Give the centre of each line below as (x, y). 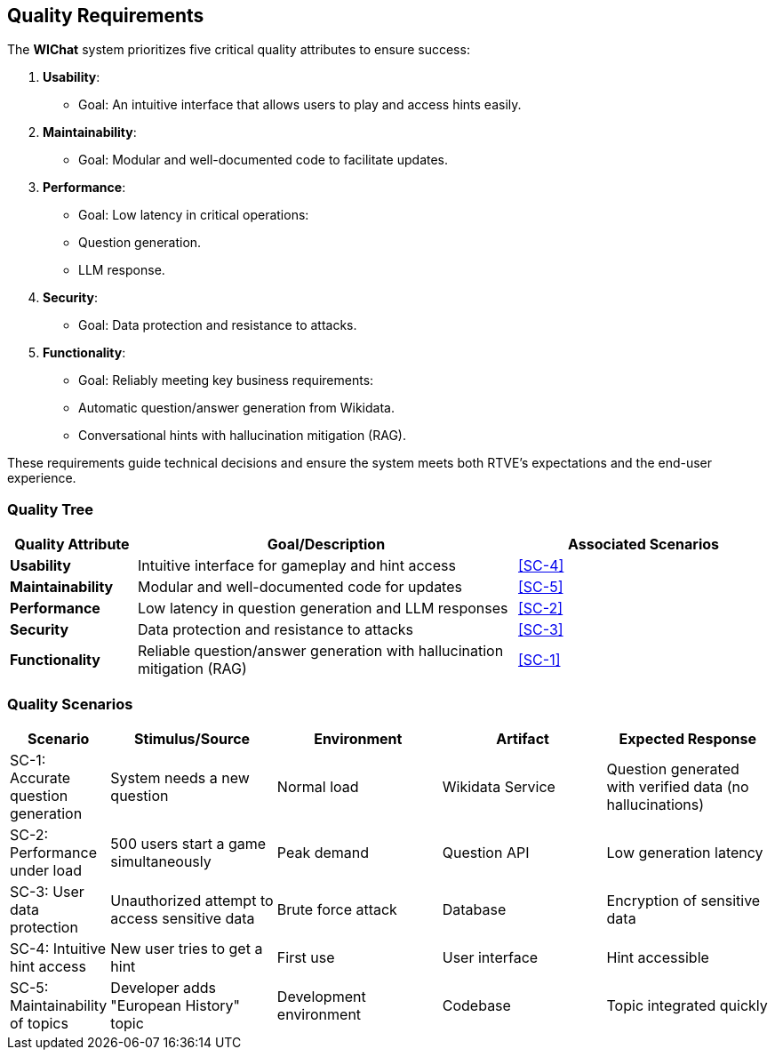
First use (306, 957)
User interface (490, 957)
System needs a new (180, 777)
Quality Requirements (106, 16)
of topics (39, 1023)
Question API (486, 852)
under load (46, 870)
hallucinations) (655, 804)
